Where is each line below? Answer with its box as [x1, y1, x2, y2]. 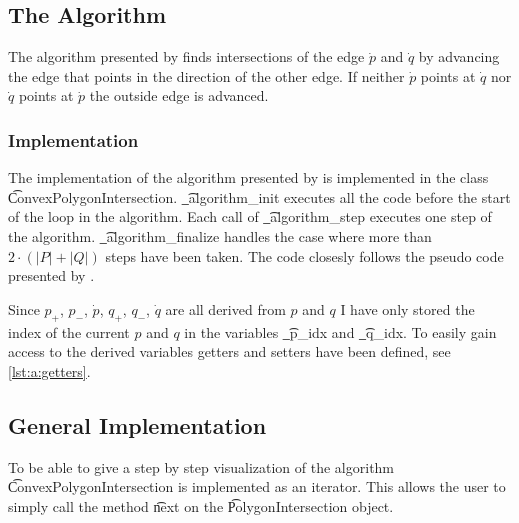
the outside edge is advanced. [89, 85, 269, 106]
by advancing [418, 46, 500, 67]
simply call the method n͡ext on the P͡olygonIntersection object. [8, 495, 394, 516]
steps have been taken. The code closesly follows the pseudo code [105, 245, 504, 266]
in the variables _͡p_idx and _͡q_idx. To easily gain [184, 321, 497, 342]
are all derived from [165, 298, 286, 319]
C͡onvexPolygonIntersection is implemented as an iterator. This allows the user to [8, 476, 506, 497]
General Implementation [8, 409, 267, 440]
